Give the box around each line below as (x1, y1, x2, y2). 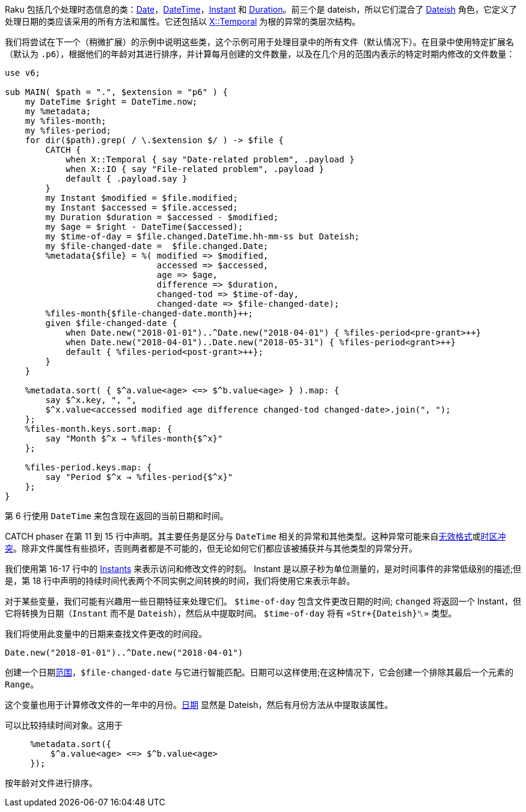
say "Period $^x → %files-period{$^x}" (45, 472, 233, 482)
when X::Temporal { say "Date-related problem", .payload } (66, 155, 355, 164)
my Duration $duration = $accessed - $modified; (45, 212, 279, 222)
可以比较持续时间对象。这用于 (5, 720, 123, 730)
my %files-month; (25, 116, 106, 126)
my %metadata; (25, 106, 91, 116)
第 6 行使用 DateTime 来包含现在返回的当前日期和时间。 (5, 511, 228, 521)
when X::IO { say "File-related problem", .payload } (66, 164, 325, 174)
